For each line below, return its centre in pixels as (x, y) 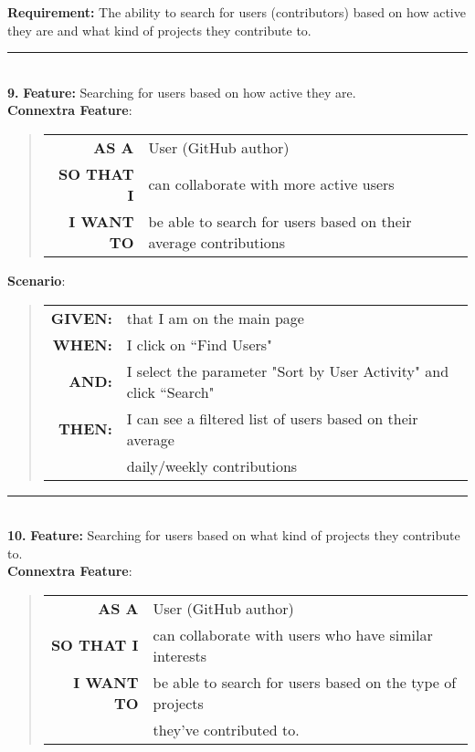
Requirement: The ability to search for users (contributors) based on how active (237, 12)
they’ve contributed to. (226, 729)
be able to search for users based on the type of (305, 682)
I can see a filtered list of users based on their (272, 418)
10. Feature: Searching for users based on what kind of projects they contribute (234, 535)
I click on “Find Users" (200, 344)
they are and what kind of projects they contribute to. (159, 30)
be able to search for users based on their (280, 221)
